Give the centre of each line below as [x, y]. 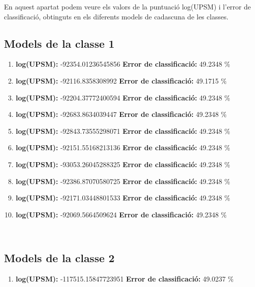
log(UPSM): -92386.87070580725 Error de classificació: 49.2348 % [123, 181]
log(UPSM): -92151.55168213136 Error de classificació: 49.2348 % [123, 147]
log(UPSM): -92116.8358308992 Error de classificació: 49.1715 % [121, 80]
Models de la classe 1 [59, 43]
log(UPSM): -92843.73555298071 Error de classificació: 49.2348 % [123, 131]
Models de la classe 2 [59, 258]
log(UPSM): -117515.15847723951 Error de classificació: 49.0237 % [125, 279]
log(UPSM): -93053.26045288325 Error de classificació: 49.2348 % [123, 164]
